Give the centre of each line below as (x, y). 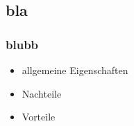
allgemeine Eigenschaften (75, 70)
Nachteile (42, 93)
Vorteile (39, 117)
